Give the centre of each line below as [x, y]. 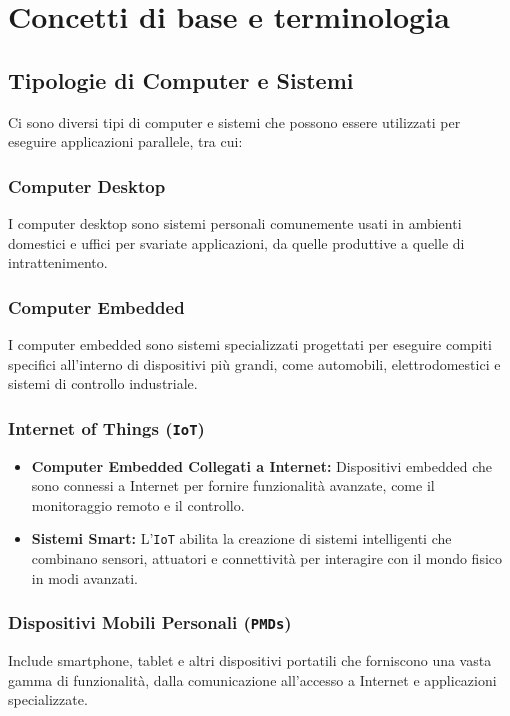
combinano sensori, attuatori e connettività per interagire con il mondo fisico [267, 557]
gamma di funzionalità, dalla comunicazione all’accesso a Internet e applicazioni [252, 679]
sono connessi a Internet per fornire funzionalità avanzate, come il [233, 485]
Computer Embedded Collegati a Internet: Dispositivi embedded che [261, 465]
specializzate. [48, 699]
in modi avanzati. [84, 577]
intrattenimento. [58, 262]
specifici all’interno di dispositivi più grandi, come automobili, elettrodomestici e [254, 363]
